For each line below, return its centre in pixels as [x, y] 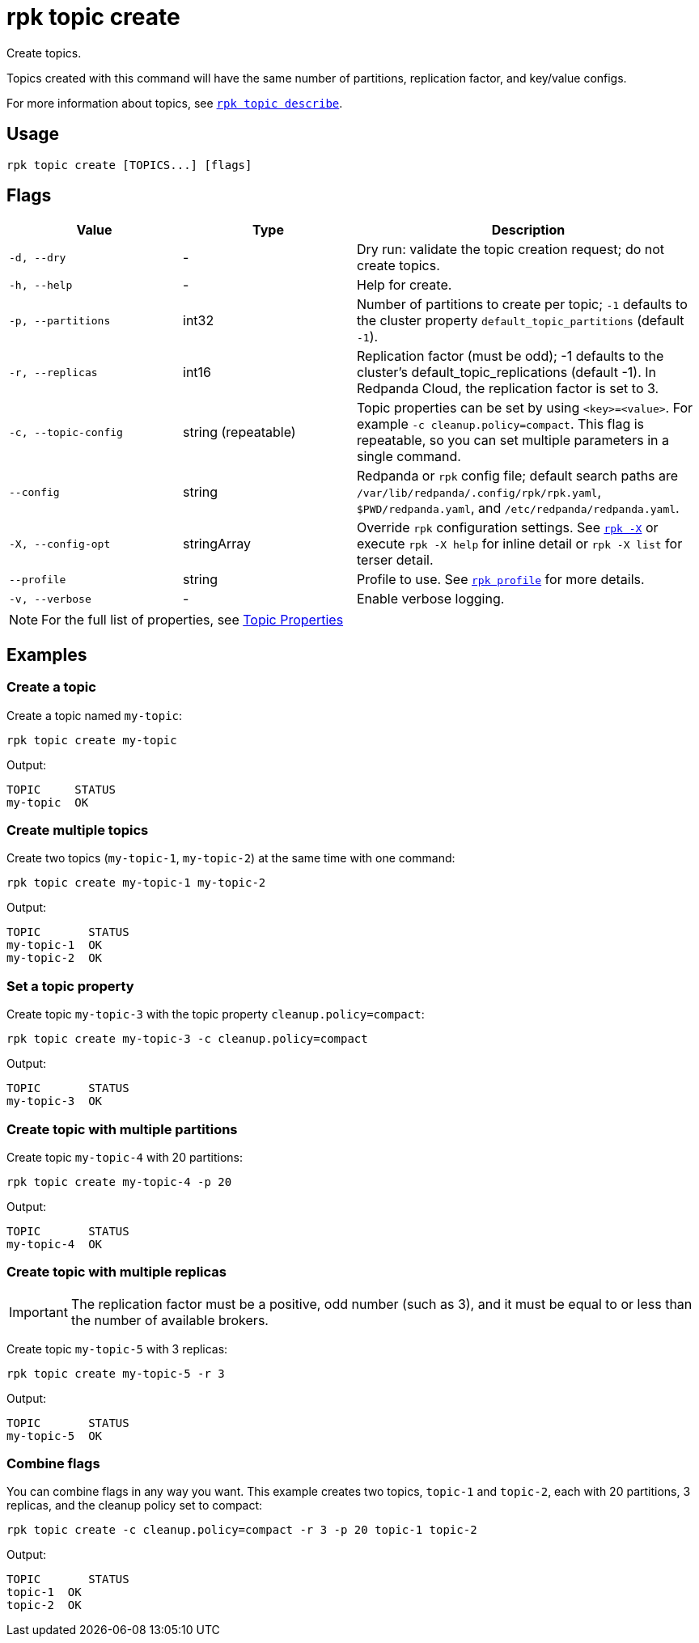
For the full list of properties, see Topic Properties [193, 620]
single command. [409, 457]
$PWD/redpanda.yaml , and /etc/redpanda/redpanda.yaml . [518, 508]
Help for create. [405, 285]
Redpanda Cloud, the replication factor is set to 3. [508, 389]
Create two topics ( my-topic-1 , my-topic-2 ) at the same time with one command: [231, 858]
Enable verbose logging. [431, 599]
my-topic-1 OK [55, 945]
